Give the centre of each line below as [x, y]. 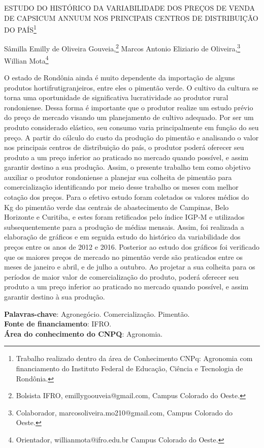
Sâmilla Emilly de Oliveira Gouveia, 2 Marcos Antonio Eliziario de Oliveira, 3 [122, 48]
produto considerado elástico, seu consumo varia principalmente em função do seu [131, 127]
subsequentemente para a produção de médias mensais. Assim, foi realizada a [124, 227]
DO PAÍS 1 [20, 29]
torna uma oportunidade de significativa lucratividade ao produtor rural [116, 97]
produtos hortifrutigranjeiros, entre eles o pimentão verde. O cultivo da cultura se [131, 87]
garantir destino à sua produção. [55, 296]
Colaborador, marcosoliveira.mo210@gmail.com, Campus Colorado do [124, 412]
